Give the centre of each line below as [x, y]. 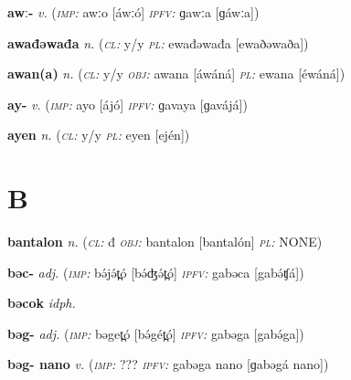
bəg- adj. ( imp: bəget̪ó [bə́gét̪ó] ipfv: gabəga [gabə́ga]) [156, 333]
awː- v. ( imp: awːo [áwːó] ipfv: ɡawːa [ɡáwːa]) [133, 12]
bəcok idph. [42, 303]
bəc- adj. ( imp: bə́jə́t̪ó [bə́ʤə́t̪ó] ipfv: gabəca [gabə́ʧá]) [156, 272]
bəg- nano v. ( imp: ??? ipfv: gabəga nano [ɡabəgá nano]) [168, 364]
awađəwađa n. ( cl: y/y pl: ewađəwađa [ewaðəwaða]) [158, 42]
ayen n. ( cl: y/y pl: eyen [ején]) [99, 135]
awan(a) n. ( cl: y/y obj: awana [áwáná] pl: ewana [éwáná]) [176, 74]
